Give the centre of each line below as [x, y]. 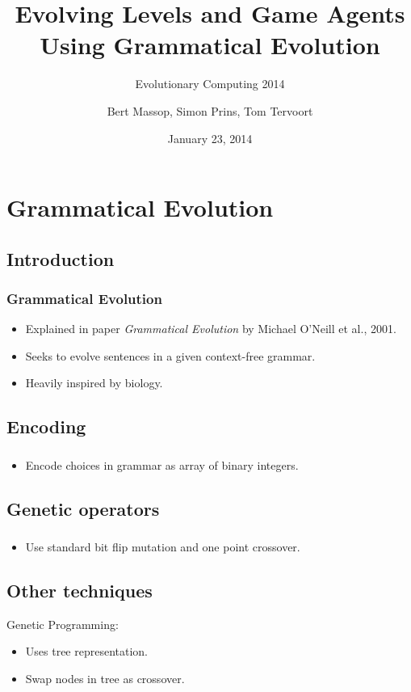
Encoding [46, 426]
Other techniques [80, 591]
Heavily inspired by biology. [94, 383]
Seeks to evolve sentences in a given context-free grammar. [170, 355]
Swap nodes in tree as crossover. [105, 679]
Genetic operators [83, 508]
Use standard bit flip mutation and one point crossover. [163, 547]
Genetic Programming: [63, 624]
